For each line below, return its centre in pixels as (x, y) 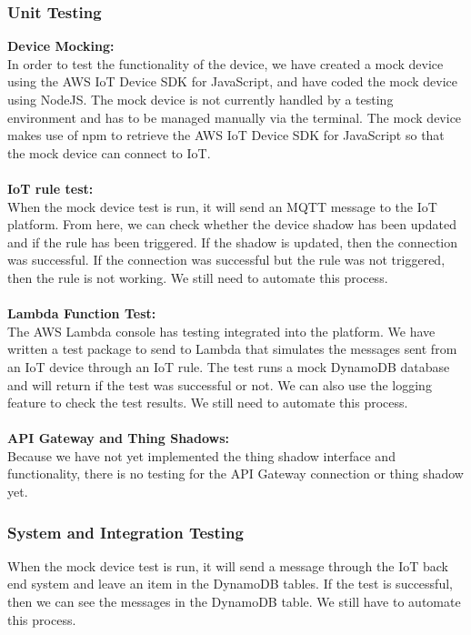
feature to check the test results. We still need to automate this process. (208, 403)
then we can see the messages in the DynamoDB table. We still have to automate (234, 602)
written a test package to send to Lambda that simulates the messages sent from (232, 349)
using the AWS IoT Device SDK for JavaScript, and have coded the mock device (232, 81)
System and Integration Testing (125, 532)
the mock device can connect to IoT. (109, 152)
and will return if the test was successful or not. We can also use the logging (220, 384)
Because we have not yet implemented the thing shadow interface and (201, 455)
